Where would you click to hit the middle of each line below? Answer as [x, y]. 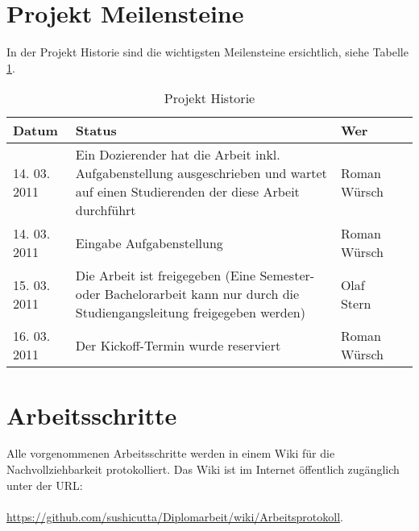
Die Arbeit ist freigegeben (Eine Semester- [195, 276]
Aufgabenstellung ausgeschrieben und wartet [201, 173]
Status [96, 131]
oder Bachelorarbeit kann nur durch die [187, 294]
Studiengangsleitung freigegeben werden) [190, 313]
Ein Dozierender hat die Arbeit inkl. [178, 155]
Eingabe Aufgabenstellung [149, 243]
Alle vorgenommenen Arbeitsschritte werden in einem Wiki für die [171, 453]
